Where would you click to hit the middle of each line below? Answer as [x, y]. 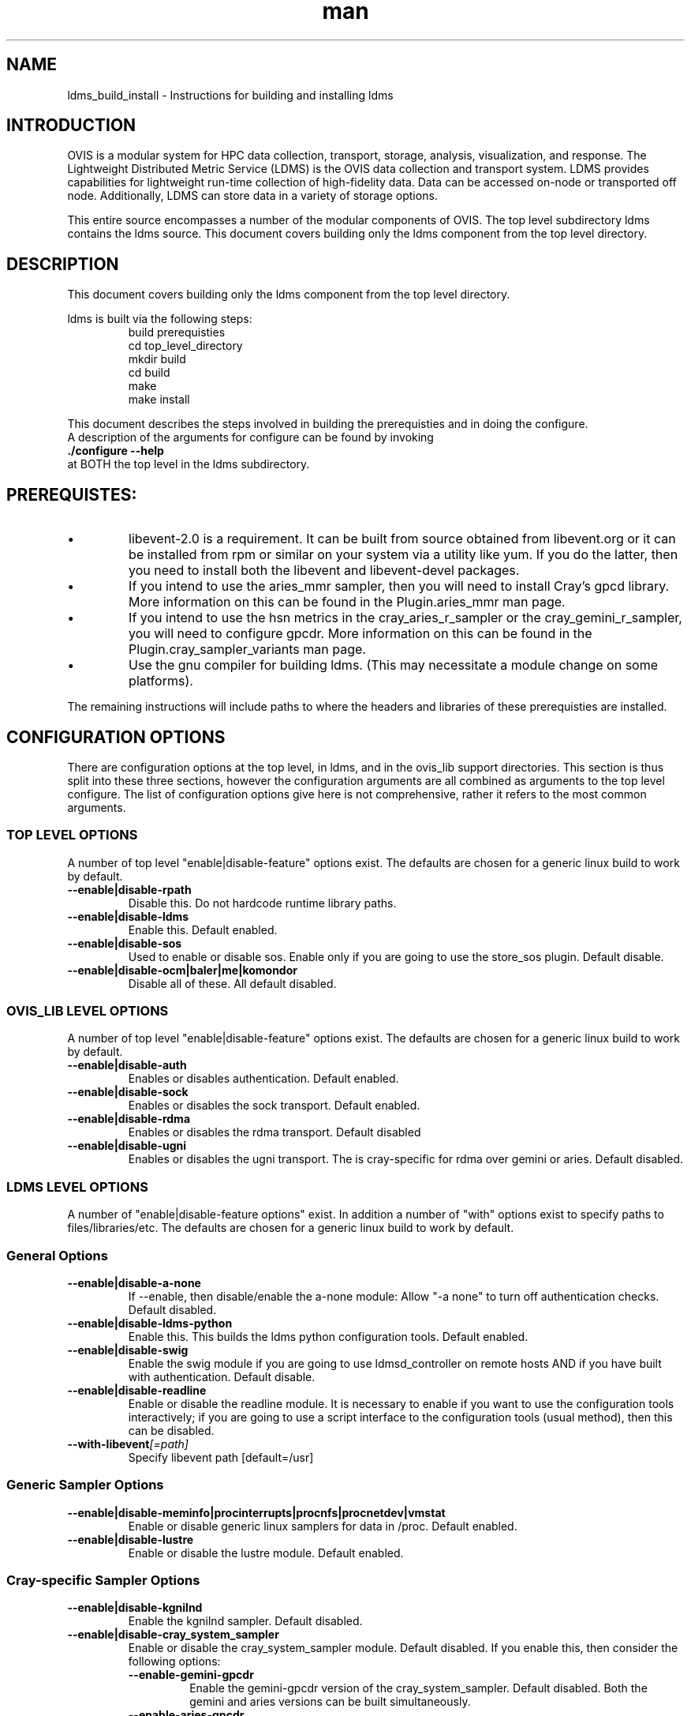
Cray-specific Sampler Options [103, 1581]
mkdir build [157, 359]
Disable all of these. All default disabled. [232, 983]
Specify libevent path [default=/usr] [221, 1457]
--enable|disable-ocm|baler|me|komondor [182, 970]
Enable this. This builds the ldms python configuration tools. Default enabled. [328, 1336]
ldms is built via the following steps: [160, 319]
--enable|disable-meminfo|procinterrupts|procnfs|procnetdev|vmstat [256, 1512]
